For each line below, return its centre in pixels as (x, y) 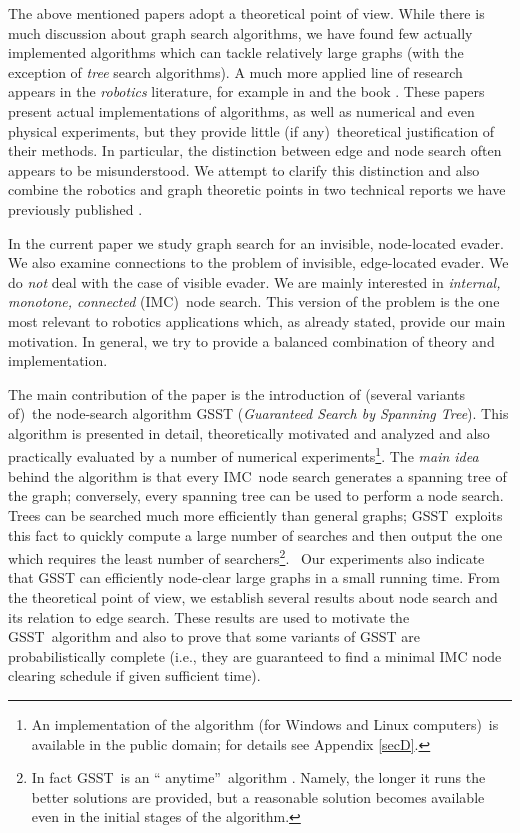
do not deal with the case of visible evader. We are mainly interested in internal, (254, 281)
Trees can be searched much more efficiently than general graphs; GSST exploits (255, 514)
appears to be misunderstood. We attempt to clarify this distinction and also (244, 169)
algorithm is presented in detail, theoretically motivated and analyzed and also (249, 432)
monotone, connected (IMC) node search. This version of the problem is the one (254, 301)
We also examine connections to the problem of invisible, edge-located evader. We (258, 262)
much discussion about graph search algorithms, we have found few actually (240, 32)
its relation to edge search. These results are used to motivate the (209, 616)
